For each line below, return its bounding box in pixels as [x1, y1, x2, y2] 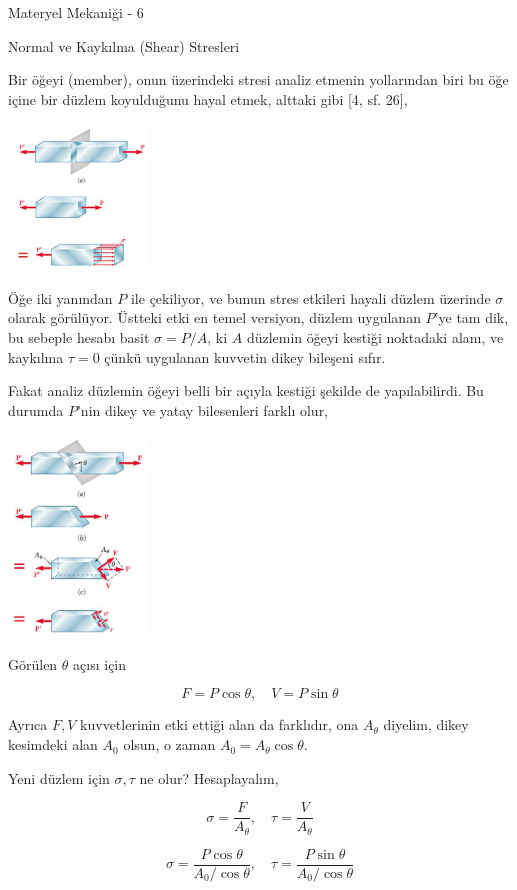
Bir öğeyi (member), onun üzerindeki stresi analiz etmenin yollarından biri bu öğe [8, 69, 509, 90]
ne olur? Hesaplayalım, [139, 767, 279, 788]
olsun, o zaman [123, 734, 216, 755]
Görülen [8, 653, 58, 674]
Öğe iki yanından [8, 287, 113, 308]
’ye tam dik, [434, 307, 509, 328]
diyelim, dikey [383, 714, 469, 735]
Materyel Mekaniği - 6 [8, 2, 144, 22]
